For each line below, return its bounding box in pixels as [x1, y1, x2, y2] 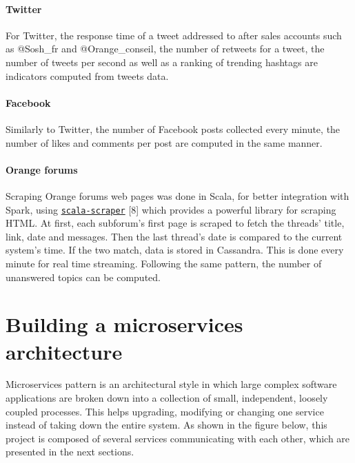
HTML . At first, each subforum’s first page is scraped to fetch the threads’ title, [6, 216, 345, 230]
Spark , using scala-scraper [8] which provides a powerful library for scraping [6, 202, 336, 216]
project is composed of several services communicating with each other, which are [6, 431, 350, 445]
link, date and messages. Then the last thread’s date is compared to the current [6, 229, 343, 243]
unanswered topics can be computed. [6, 269, 161, 284]
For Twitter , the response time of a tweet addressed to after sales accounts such [6, 28, 342, 42]
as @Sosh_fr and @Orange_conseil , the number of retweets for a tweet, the [6, 41, 325, 56]
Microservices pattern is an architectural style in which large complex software [6, 377, 337, 391]
